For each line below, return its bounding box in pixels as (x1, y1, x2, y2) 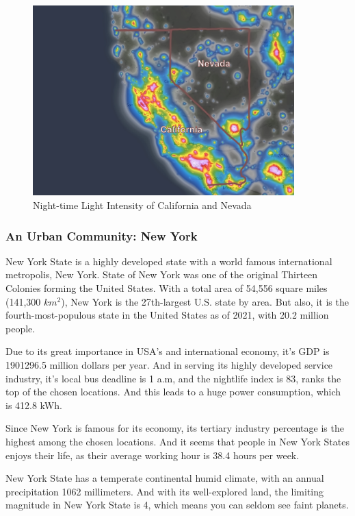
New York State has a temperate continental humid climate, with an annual (5, 471, 324, 485)
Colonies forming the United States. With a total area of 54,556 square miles (5, 281, 328, 295)
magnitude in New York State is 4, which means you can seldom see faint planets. (5, 497, 349, 512)
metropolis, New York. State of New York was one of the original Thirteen (5, 267, 318, 282)
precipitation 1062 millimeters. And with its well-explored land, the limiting (5, 484, 324, 498)
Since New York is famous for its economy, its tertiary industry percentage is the (5, 421, 344, 435)
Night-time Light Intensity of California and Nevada (33, 198, 252, 212)
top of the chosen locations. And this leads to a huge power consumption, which (5, 384, 341, 399)
